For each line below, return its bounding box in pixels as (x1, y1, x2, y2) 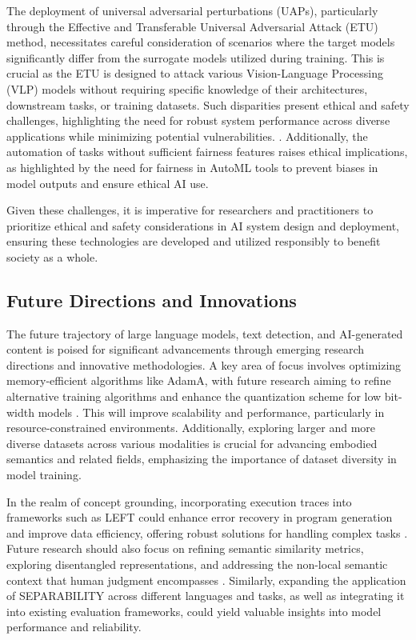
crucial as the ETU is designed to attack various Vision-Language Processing (6, 65, 383, 82)
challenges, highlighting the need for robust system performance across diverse (6, 112, 390, 129)
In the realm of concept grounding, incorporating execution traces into (6, 493, 352, 510)
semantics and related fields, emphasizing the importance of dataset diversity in (6, 450, 397, 467)
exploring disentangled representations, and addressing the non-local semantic (6, 556, 388, 573)
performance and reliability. (6, 618, 142, 635)
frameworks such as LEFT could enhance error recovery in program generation (6, 509, 393, 526)
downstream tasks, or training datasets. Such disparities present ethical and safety (6, 96, 410, 113)
